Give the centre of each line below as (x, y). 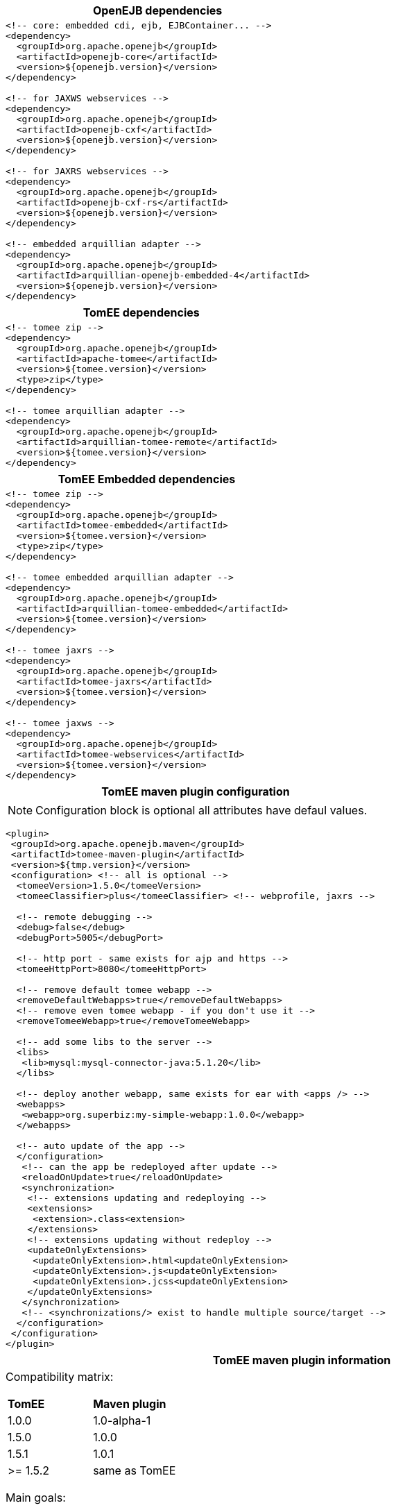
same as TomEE (135, 1470)
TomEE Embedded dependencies (147, 479)
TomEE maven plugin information (302, 1360)
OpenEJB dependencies (157, 10)
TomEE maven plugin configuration (196, 791)
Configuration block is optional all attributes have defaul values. (201, 810)
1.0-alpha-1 (122, 1420)
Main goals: (36, 1498)
